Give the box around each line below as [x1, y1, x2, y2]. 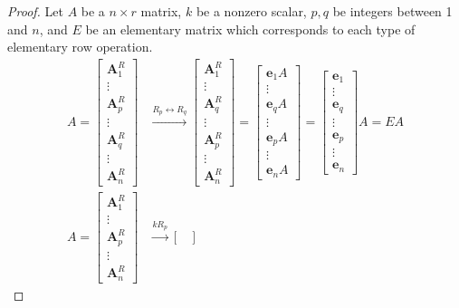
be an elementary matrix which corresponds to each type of [85, 19, 416, 38]
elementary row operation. [7, 37, 153, 56]
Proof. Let [7, 2, 63, 20]
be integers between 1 [332, 2, 453, 20]
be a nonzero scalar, [196, 2, 307, 20]
